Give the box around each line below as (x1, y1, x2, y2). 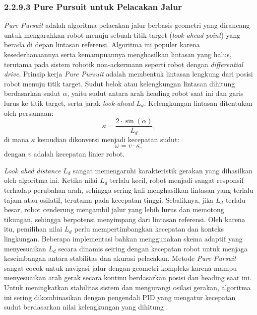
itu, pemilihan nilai (4, 224, 63, 234)
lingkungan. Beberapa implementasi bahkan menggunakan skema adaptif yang (4, 234, 243, 244)
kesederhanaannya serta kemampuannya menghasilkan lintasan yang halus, (4, 49, 232, 59)
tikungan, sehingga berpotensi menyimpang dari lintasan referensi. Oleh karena (4, 214, 245, 224)
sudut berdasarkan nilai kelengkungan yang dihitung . (4, 302, 168, 312)
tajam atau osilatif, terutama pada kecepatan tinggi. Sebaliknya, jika (4, 194, 214, 205)
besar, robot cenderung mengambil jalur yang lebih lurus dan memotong (4, 204, 224, 215)
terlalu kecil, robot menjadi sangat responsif (110, 175, 244, 185)
